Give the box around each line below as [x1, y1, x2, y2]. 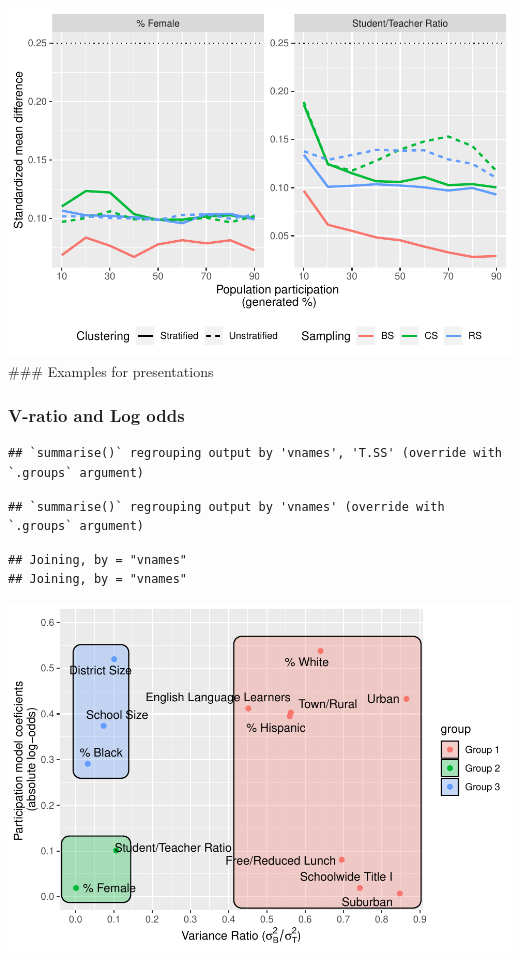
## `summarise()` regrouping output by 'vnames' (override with [8, 499, 445, 514]
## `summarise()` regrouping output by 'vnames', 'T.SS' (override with [8, 446, 502, 461]
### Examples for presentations [8, 360, 214, 381]
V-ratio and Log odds [8, 403, 185, 428]
